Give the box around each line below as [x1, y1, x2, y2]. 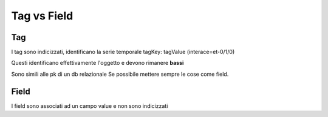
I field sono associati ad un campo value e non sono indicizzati [11, 102, 168, 109]
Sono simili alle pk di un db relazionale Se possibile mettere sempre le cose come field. [11, 70, 229, 78]
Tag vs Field [11, 9, 73, 22]
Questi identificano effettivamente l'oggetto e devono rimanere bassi [11, 59, 184, 67]
